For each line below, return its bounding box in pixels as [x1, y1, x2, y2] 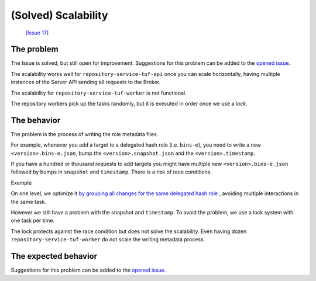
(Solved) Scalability [11, 9, 108, 22]
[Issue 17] [25, 29, 49, 36]
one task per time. [11, 217, 55, 224]
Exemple [11, 179, 32, 186]
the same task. [11, 198, 47, 205]
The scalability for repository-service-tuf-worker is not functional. [11, 89, 187, 96]
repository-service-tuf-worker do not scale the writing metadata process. [11, 236, 205, 243]
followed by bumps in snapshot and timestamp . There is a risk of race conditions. [11, 168, 212, 175]
